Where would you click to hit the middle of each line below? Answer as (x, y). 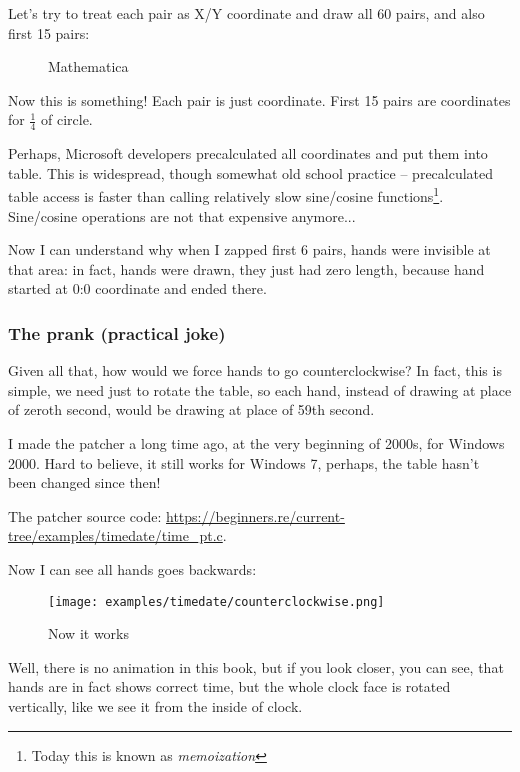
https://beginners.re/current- (255, 515)
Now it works (88, 633)
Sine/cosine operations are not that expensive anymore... (182, 215)
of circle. (67, 119)
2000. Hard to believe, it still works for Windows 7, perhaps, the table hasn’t (244, 462)
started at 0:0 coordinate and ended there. (137, 288)
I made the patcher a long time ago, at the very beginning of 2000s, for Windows (256, 443)
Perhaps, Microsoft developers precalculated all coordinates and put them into (248, 153)
